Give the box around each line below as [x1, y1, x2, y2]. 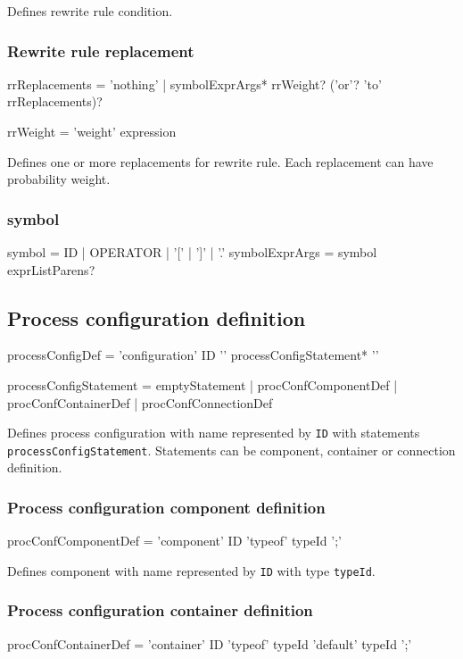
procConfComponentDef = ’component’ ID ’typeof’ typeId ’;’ [7, 531, 342, 550]
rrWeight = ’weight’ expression [7, 122, 177, 140]
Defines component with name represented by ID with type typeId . [7, 561, 376, 580]
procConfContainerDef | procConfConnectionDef [7, 393, 273, 412]
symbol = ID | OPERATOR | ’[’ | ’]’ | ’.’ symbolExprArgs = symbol [7, 243, 377, 261]
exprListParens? [7, 260, 95, 279]
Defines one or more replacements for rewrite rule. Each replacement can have [7, 152, 434, 171]
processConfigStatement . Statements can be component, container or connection [7, 440, 456, 459]
